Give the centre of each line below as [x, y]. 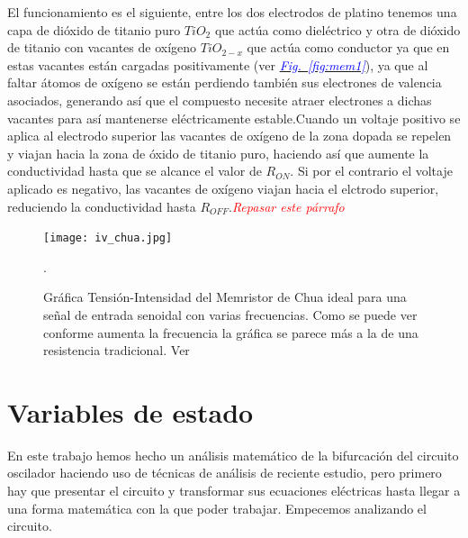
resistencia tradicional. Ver [117, 350]
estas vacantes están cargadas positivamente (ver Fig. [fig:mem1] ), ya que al [218, 64]
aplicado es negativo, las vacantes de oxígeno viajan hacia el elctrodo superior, [223, 188]
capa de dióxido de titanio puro [94, 29]
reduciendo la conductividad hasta [102, 206]
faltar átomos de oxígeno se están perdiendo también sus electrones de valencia [225, 82]
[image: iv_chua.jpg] [108, 238]
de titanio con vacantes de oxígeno [102, 47]
